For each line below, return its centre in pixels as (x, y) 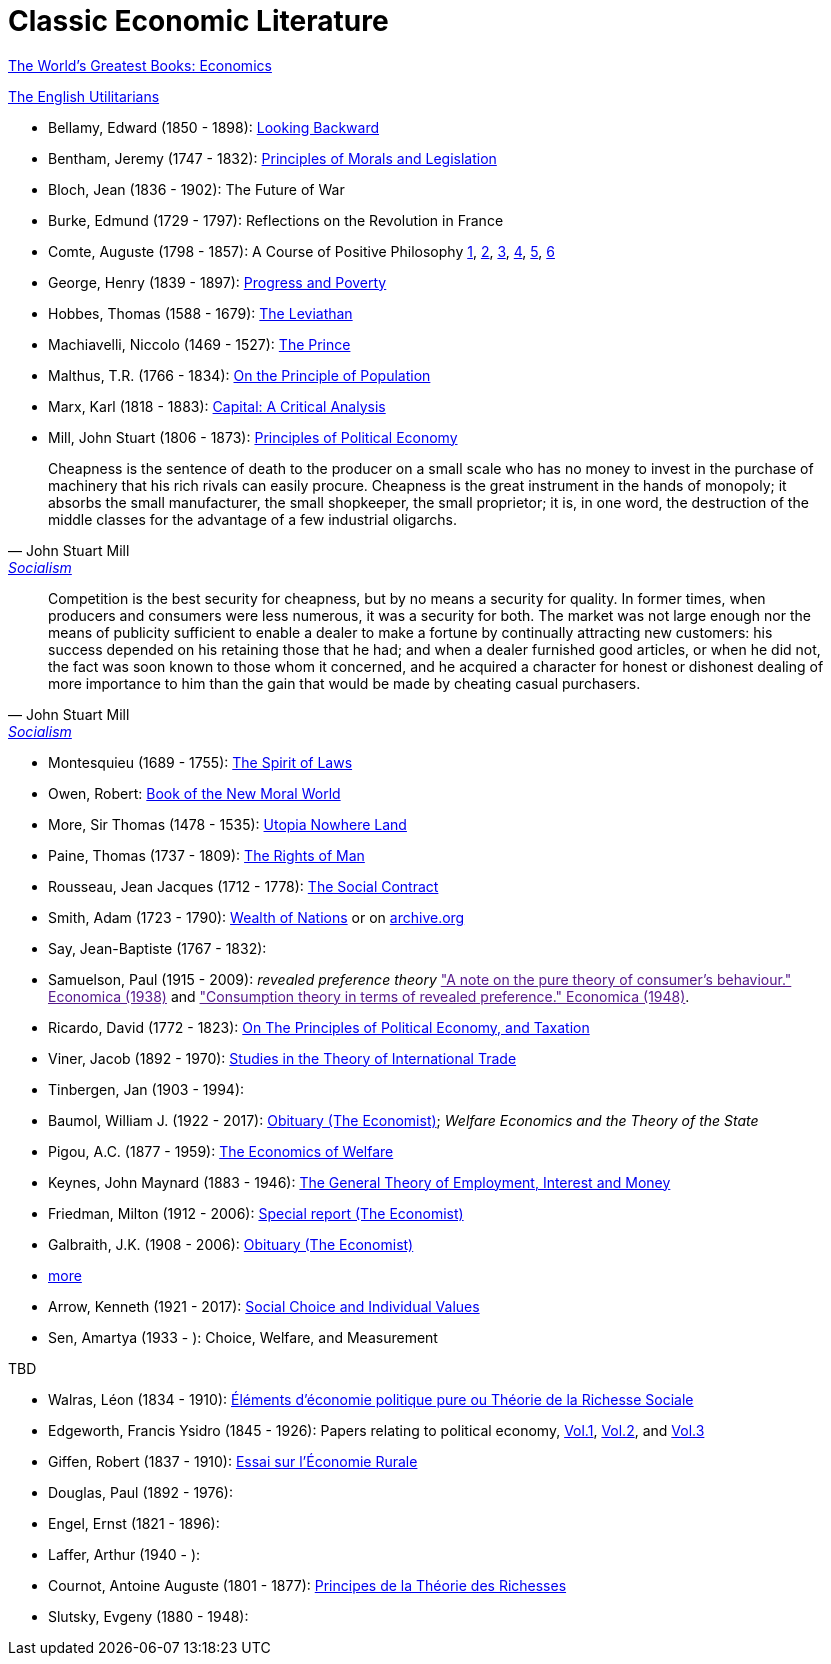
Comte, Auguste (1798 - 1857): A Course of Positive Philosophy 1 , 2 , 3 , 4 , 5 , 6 (301, 251)
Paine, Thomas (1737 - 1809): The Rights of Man (206, 855)
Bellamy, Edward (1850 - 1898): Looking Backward (214, 127)
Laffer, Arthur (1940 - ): (124, 1554)
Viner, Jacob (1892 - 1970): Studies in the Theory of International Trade (282, 1058)
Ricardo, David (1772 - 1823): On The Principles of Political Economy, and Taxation (319, 1027)
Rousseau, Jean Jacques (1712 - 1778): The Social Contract (243, 886)
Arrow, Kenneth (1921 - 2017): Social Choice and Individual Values (264, 1306)
